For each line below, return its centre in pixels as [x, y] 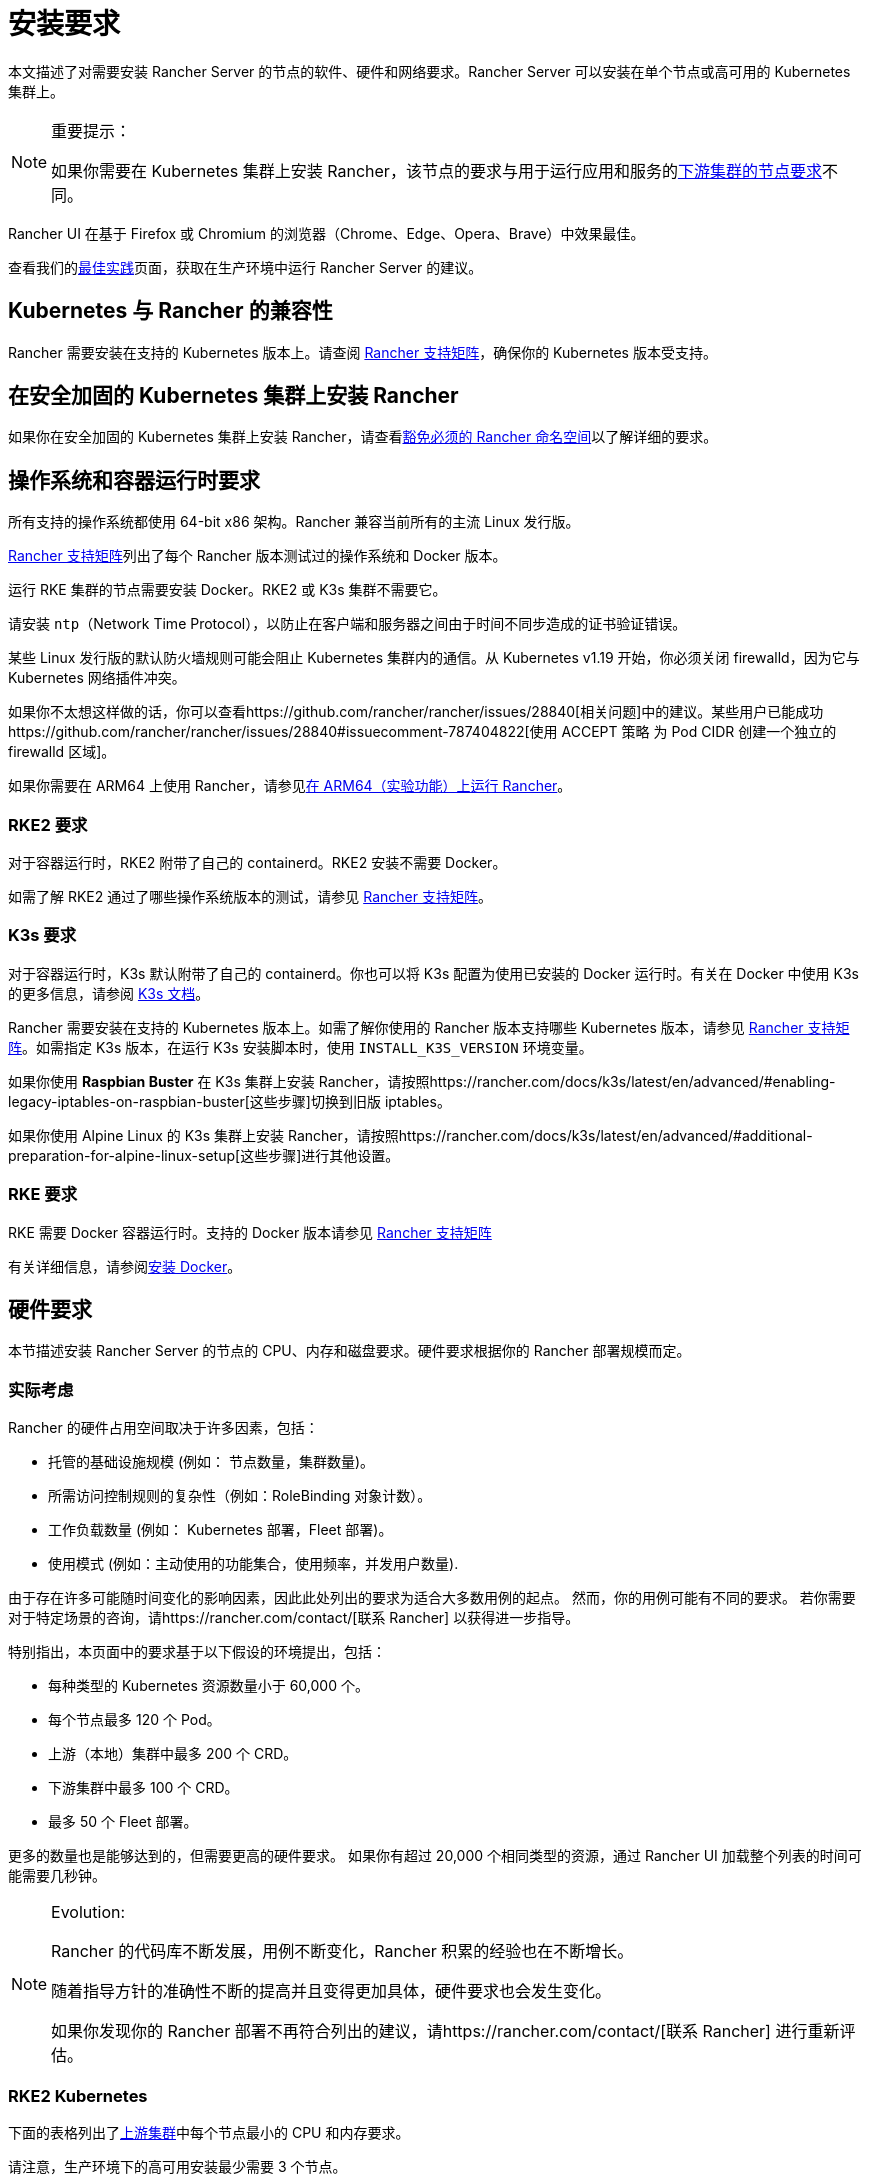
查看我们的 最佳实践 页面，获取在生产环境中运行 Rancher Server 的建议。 [245, 267]
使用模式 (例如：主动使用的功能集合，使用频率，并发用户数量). [253, 1564]
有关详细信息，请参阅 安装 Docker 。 [125, 1266]
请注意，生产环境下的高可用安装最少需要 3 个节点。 [177, 2166]
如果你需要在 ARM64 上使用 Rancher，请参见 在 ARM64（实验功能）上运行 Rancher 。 [290, 786]
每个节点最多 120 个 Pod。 [134, 1720]
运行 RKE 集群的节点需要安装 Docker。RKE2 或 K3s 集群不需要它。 [227, 590]
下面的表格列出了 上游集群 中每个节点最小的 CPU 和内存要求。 [209, 2132]
